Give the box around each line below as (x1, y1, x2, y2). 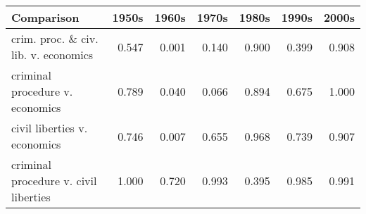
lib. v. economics (11, 46, 94, 63)
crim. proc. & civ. (11, 30, 99, 46)
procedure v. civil (11, 172, 97, 189)
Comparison (11, 9, 80, 25)
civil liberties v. (11, 120, 88, 136)
